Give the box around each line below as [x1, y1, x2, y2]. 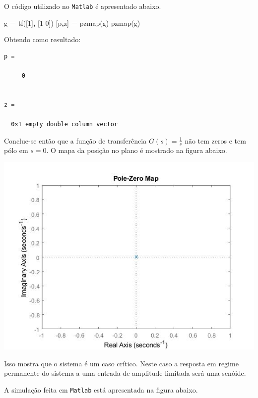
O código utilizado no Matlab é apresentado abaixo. [4, 1, 161, 11]
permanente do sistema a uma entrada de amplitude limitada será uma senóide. [4, 368, 246, 378]
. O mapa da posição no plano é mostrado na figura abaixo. [46, 145, 227, 155]
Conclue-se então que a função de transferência [4, 135, 147, 146]
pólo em [4, 145, 28, 155]
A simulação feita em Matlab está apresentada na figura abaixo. [4, 384, 198, 395]
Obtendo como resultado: [4, 34, 81, 45]
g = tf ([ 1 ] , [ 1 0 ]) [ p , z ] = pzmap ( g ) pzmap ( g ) [4, 17, 140, 28]
